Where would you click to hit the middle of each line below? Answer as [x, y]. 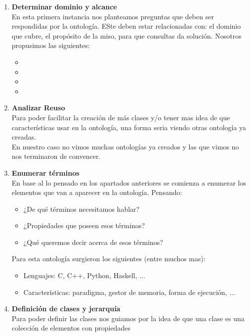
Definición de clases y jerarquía [66, 309]
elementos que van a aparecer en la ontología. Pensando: [97, 192]
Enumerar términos [45, 172]
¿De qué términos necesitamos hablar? [82, 209]
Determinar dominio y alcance [64, 6]
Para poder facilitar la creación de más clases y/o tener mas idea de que [121, 117]
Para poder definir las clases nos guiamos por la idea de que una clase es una [128, 318]
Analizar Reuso [38, 108]
